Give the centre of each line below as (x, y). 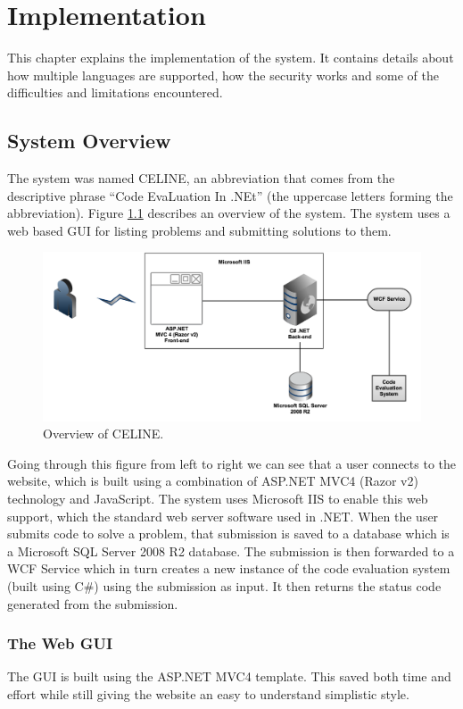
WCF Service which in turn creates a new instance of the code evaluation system (229, 568)
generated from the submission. (93, 603)
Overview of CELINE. (103, 434)
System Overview (89, 141)
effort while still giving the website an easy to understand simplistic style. (208, 694)
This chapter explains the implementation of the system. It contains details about (231, 58)
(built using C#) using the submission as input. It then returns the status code (224, 586)
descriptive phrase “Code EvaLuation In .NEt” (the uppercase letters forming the (230, 195)
